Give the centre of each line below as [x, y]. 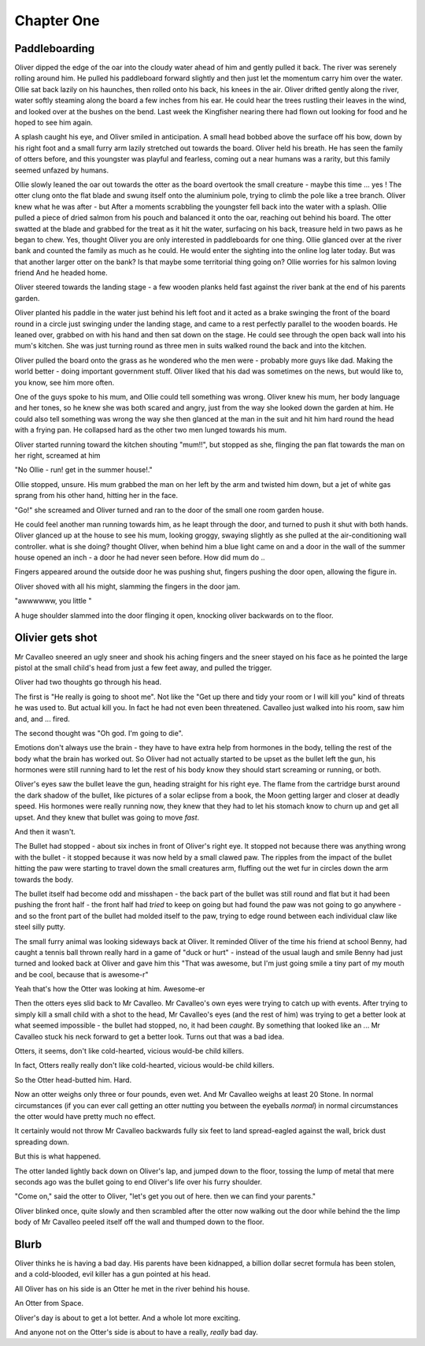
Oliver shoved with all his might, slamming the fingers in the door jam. [127, 586]
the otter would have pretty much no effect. [85, 1116]
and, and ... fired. [42, 719]
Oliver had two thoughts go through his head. [88, 682]
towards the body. [44, 879]
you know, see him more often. [65, 382]
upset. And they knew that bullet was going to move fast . [107, 817]
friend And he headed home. [61, 273]
